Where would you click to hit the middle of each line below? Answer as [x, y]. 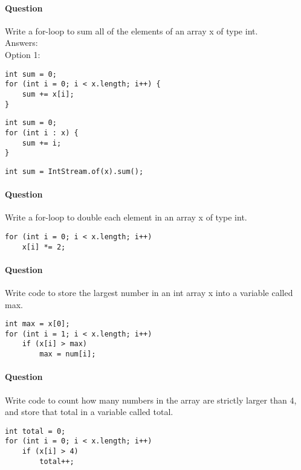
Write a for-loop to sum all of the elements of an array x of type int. [131, 31]
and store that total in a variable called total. [89, 412]
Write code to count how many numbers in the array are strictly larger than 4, [151, 400]
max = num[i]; [68, 354]
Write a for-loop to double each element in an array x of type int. [126, 217]
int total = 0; [35, 431]
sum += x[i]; [48, 94]
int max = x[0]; [37, 324]
